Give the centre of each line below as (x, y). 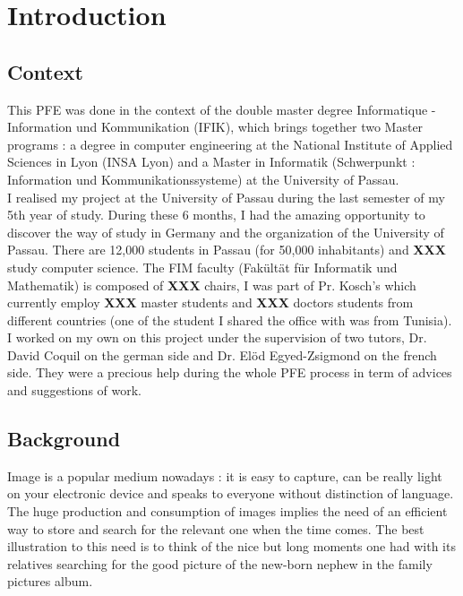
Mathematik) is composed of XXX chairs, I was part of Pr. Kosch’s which (212, 285)
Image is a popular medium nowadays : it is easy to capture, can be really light (225, 475)
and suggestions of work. (74, 390)
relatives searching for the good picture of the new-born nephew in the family (220, 563)
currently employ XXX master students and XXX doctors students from (210, 302)
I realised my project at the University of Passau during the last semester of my (226, 197)
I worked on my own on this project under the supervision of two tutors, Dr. (217, 337)
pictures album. (50, 581)
